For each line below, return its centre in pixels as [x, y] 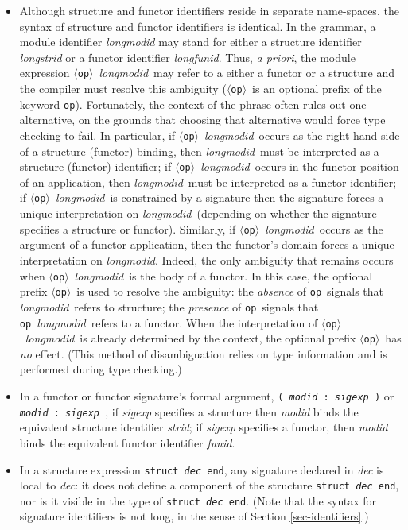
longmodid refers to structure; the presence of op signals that [169, 306]
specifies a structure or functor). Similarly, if [128, 228]
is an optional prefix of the [317, 89]
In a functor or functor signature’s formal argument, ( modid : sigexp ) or [207, 396]
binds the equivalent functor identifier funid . [127, 442]
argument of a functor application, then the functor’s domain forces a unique [207, 244]
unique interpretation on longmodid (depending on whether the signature [198, 213]
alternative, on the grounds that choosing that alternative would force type [202, 120]
